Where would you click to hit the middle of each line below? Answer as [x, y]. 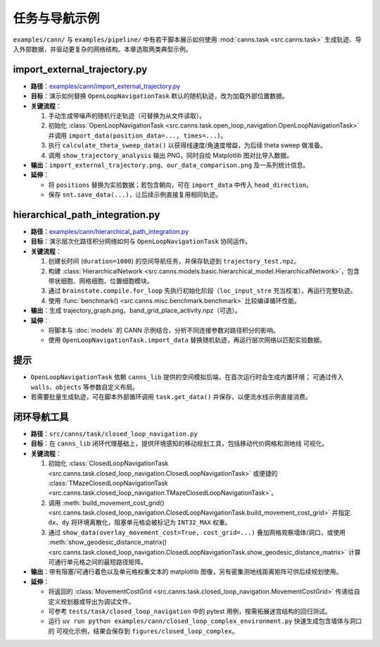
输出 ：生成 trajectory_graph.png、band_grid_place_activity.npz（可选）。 [136, 311]
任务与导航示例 [56, 18]
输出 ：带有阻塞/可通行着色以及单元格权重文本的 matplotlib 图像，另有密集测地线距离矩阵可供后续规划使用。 [186, 572]
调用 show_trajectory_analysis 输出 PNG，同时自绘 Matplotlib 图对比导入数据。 [171, 155]
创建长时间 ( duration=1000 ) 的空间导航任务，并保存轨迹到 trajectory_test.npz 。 [174, 261]
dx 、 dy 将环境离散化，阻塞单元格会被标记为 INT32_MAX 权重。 [140, 522]
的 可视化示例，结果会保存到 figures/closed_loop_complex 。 [143, 631]
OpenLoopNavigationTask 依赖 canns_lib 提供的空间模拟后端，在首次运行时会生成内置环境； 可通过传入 [187, 377]
